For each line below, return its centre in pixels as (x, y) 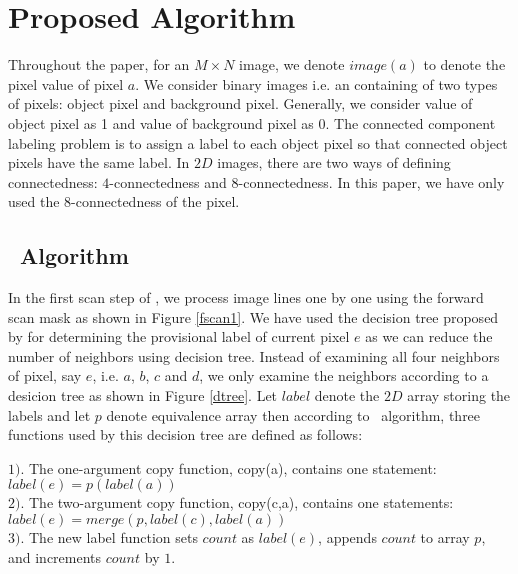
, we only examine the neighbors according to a (344, 375)
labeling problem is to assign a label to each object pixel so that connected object (258, 142)
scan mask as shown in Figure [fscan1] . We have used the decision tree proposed (253, 316)
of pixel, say (45, 375)
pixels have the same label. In (99, 162)
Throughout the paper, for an (99, 64)
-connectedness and (168, 181)
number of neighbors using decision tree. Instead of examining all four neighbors (254, 355)
